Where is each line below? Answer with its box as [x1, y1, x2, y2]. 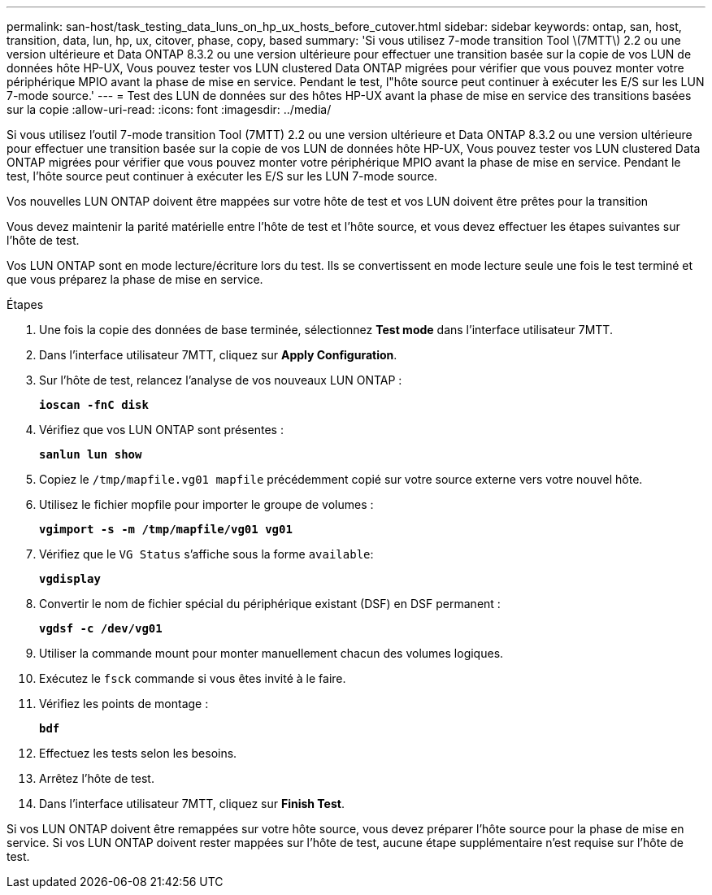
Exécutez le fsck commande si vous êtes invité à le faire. [39, 671, 346, 685]
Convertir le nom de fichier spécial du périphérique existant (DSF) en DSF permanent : [39, 597, 501, 610]
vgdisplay [39, 572, 101, 585]
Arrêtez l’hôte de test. [39, 771, 154, 785]
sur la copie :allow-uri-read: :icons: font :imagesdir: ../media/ [7, 102, 332, 116]
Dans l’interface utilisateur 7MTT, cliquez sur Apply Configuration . [39, 348, 397, 362]
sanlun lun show [39, 448, 142, 461]
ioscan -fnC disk [39, 398, 149, 411]
